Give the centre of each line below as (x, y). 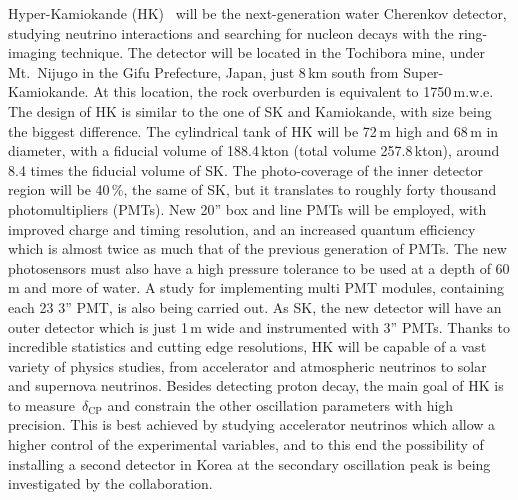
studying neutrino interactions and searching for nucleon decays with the (231, 32)
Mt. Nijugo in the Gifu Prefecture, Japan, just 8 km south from (203, 71)
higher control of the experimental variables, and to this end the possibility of (246, 444)
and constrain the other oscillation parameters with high (280, 404)
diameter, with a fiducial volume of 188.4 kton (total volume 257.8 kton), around (254, 150)
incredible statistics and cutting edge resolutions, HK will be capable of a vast (247, 346)
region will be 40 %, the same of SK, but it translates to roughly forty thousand (252, 189)
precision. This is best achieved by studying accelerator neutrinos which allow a (252, 424)
